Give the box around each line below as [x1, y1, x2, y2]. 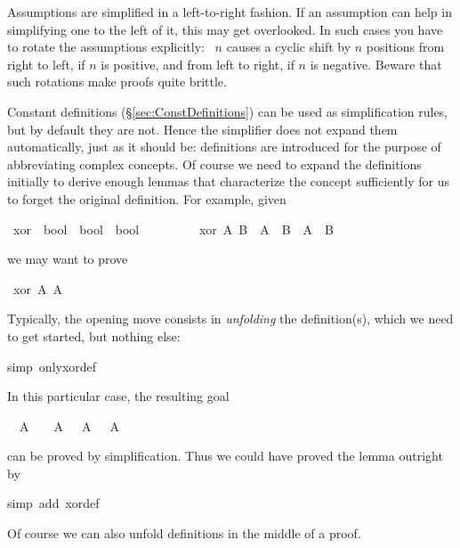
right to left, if [7, 54, 85, 73]
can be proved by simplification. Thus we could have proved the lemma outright [7, 446, 443, 465]
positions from [366, 37, 445, 56]
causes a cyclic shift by [226, 37, 351, 56]
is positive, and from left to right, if [101, 54, 295, 73]
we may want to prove [7, 249, 128, 268]
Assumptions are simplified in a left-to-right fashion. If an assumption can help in [7, 3, 452, 20]
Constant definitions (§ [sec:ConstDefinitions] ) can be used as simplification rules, [7, 102, 448, 120]
